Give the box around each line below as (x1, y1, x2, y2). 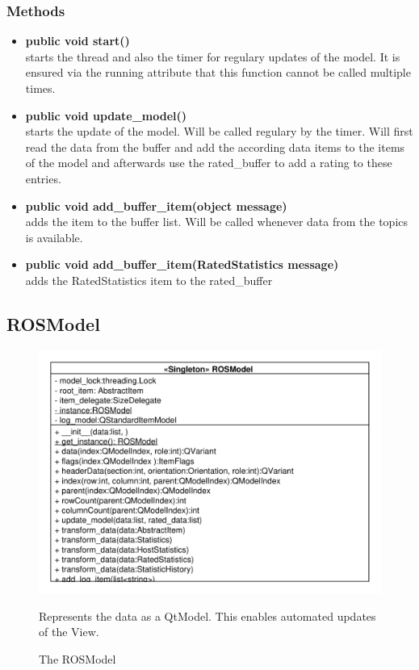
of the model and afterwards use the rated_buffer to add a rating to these (25, 154, 392, 171)
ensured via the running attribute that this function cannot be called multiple (25, 64, 411, 81)
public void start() (25, 32, 130, 49)
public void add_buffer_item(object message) (25, 197, 287, 214)
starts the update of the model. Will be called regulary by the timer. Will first (25, 123, 413, 140)
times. (25, 80, 56, 96)
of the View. (39, 623, 99, 640)
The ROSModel (39, 650, 116, 667)
